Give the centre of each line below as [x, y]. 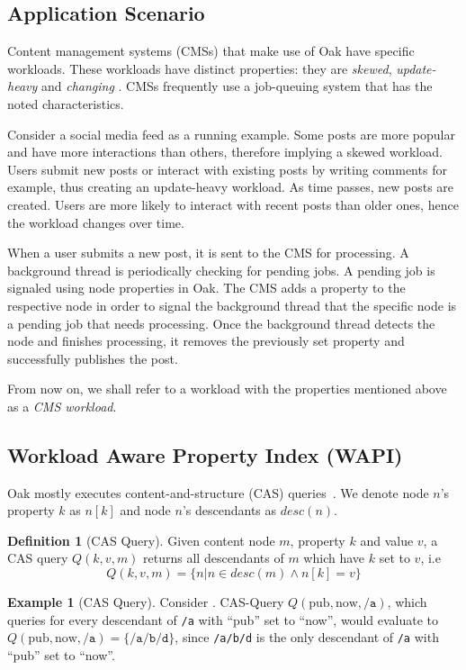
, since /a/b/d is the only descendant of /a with [307, 637]
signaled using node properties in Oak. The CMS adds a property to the [206, 288]
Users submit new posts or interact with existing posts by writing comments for [227, 169]
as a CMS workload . [62, 406]
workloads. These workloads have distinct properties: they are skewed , [200, 68]
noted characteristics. [66, 103]
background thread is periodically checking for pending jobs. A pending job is [221, 270]
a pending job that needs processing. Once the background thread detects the [221, 323]
